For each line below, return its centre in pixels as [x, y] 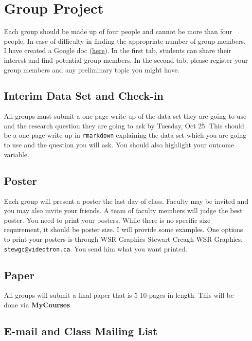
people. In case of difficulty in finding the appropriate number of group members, [125, 41]
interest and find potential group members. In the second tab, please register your [126, 60]
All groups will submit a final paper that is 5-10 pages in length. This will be [119, 295]
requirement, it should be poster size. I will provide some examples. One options [124, 229]
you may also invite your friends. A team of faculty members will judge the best [123, 210]
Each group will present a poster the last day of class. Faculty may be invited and [126, 201]
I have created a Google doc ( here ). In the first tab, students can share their [118, 50]
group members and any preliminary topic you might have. [92, 69]
